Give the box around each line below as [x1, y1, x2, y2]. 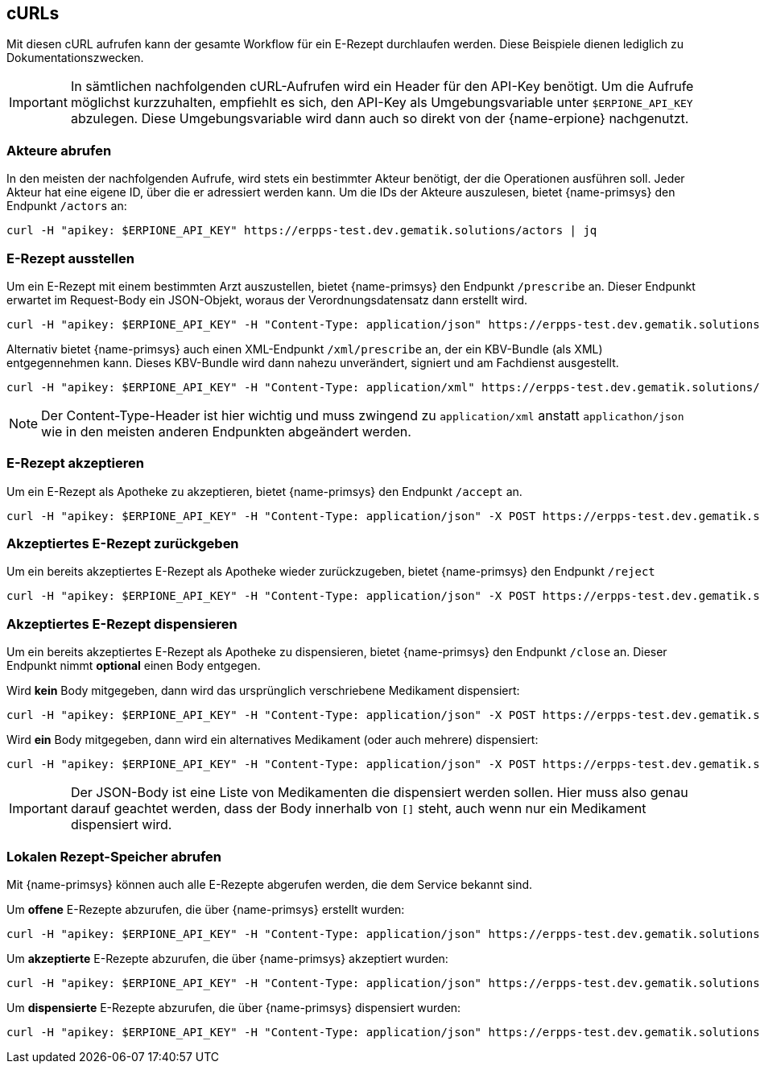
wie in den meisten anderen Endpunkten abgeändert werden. [41, 423, 411, 440]
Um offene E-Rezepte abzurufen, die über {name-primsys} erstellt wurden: [6, 902, 405, 916]
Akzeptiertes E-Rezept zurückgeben [6, 535, 239, 552]
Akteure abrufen [6, 142, 112, 159]
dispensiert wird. [70, 816, 172, 833]
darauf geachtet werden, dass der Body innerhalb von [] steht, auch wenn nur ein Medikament [70, 800, 646, 817]
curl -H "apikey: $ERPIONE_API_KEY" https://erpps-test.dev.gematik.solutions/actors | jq [6, 224, 597, 238]
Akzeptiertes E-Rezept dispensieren [6, 615, 237, 632]
